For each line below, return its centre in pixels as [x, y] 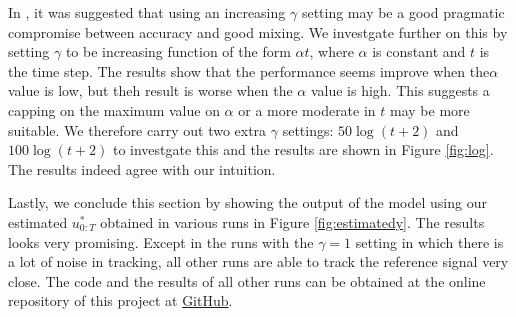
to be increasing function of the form [178, 51]
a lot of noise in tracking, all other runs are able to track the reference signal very [258, 261]
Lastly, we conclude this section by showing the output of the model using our [247, 202]
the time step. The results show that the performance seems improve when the [249, 70]
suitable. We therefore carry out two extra [137, 129]
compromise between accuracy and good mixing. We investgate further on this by [258, 31]
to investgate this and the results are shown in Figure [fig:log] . [303, 149]
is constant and [419, 51]
